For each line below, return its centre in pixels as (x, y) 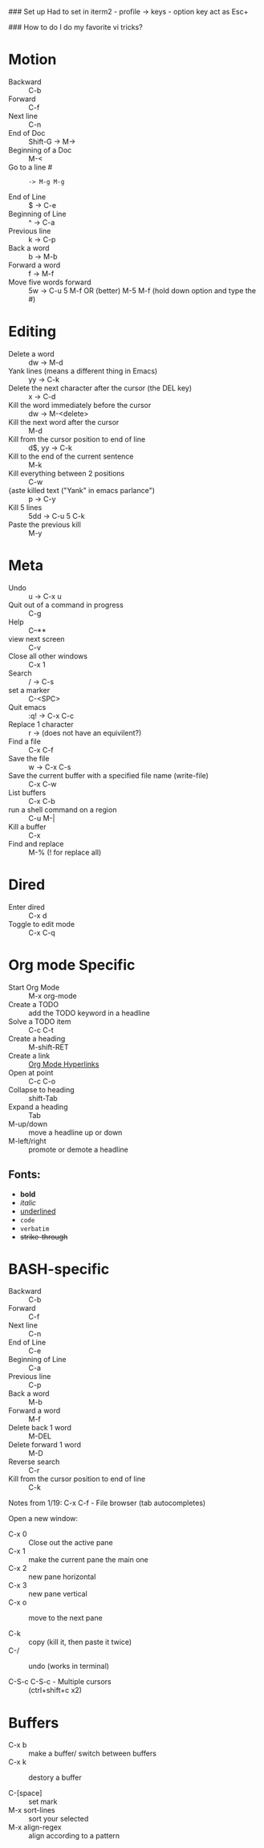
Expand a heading (38, 1107)
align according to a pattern (74, 1836)
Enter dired (27, 907)
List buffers (27, 792)
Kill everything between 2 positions (67, 473)
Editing (32, 332)
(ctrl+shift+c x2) (55, 1691)
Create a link (29, 1055)
